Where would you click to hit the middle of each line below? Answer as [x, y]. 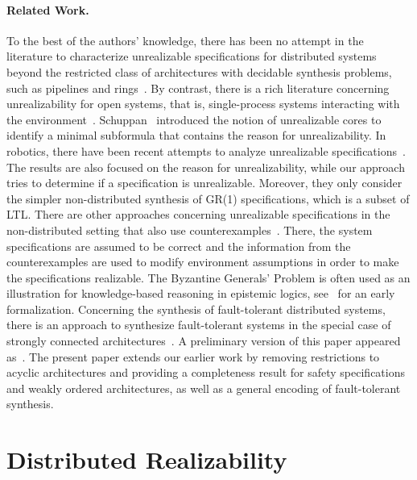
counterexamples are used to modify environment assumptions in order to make [203, 262]
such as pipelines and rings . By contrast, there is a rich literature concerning [198, 88]
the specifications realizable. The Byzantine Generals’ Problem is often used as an [208, 277]
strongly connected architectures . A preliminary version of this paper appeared [204, 341]
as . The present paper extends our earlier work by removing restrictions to [193, 356]
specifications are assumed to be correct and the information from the [179, 246]
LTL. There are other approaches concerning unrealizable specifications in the [198, 214]
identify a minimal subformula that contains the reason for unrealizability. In [196, 135]
